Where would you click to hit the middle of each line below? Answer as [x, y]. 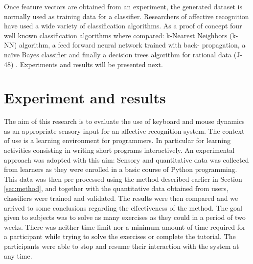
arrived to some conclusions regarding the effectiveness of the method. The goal [123, 207]
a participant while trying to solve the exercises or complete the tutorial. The [120, 236]
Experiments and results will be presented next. [91, 64]
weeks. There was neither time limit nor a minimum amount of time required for [125, 227]
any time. [18, 255]
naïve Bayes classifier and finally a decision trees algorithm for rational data [118, 54]
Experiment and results [85, 98]
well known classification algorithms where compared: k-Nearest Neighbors [116, 35]
